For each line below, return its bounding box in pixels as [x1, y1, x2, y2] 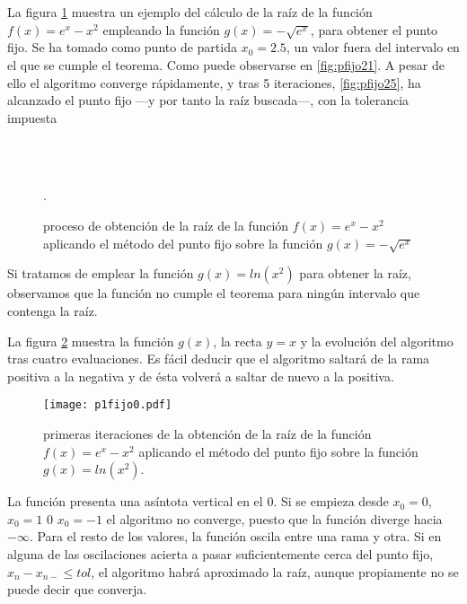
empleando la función [102, 20, 220, 39]
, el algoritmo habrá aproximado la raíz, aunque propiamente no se [91, 562, 459, 581]
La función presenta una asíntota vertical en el [7, 492, 263, 511]
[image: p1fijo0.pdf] [43, 398, 172, 412]
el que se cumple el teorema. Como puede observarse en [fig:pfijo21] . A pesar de [7, 55, 445, 74]
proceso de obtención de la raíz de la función [43, 216, 289, 235]
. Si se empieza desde [273, 492, 389, 511]
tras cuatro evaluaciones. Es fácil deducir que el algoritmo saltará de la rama [7, 349, 430, 368]
